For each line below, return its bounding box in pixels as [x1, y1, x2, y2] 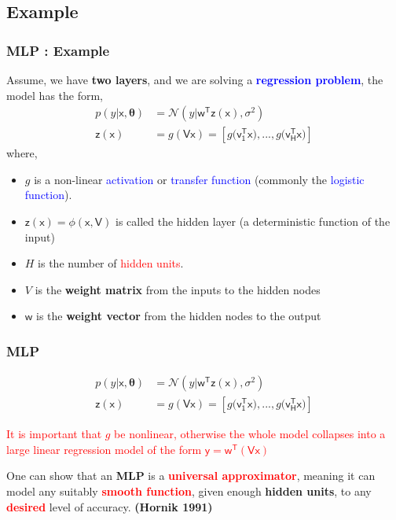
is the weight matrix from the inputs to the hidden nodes [35, 281, 321, 297]
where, [6, 145, 38, 161]
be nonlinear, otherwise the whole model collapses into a [114, 426, 386, 442]
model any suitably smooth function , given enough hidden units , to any [6, 483, 372, 500]
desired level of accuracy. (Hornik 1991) [6, 498, 213, 514]
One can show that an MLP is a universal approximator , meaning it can [6, 467, 376, 484]
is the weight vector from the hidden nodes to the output [36, 308, 321, 324]
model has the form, [6, 87, 104, 103]
